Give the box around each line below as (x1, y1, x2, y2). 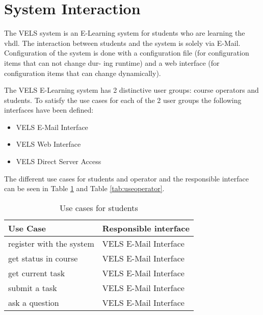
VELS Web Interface (16, 139, 81, 149)
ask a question (8, 296, 59, 308)
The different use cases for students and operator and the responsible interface (4, 173, 249, 183)
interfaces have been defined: (4, 104, 94, 115)
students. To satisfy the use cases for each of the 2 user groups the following (4, 94, 242, 105)
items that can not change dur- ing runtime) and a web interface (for (4, 57, 220, 68)
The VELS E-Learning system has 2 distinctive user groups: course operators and (4, 85, 259, 95)
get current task (8, 267, 65, 279)
